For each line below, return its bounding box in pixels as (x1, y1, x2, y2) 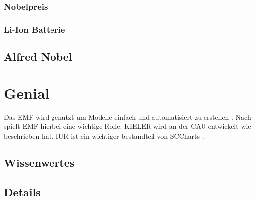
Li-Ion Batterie (4, 23, 65, 35)
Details (4, 184, 41, 199)
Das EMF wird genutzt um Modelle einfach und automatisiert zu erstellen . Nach (4, 111, 251, 121)
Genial (4, 82, 50, 103)
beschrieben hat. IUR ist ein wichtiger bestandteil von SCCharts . (4, 130, 204, 141)
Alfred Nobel (4, 49, 72, 64)
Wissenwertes (4, 155, 75, 170)
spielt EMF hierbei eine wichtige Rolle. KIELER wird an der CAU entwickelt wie (4, 121, 251, 131)
